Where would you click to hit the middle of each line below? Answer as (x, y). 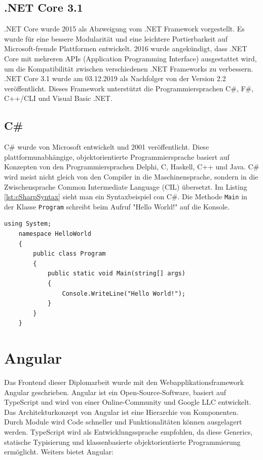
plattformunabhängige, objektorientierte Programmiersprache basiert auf (117, 156)
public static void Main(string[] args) (116, 274)
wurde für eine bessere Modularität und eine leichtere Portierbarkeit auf (116, 38)
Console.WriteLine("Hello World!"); (124, 293)
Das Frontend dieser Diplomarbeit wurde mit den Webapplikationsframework (124, 382)
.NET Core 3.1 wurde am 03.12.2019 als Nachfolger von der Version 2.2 (115, 78)
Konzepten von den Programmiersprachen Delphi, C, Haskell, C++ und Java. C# (132, 167)
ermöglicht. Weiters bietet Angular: (59, 452)
